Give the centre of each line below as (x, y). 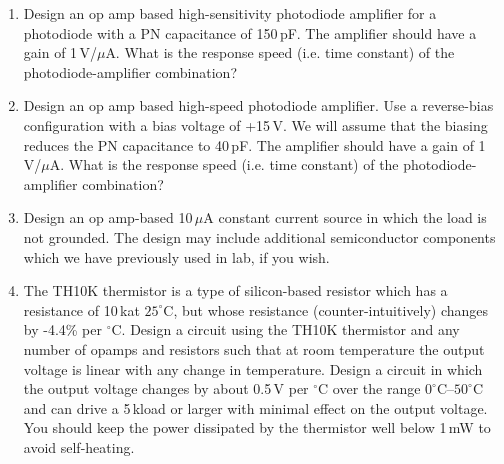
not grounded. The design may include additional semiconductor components (259, 236)
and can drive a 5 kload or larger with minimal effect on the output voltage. (255, 407)
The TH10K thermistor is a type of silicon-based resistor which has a (235, 290)
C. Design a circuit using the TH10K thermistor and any (285, 329)
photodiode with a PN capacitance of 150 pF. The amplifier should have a (250, 32)
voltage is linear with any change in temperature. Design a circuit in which (253, 368)
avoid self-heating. (79, 446)
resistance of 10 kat (81, 309)
